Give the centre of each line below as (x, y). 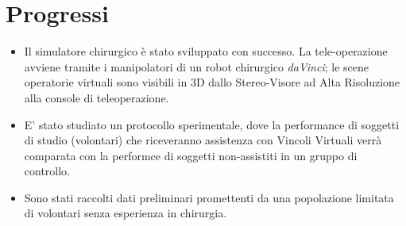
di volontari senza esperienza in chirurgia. (126, 213)
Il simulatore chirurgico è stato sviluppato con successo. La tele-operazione (206, 51)
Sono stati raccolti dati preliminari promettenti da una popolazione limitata (209, 197)
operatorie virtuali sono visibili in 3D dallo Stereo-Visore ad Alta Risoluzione (212, 82)
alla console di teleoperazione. (97, 97)
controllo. (47, 171)
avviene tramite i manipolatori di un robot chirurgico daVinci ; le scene (196, 66)
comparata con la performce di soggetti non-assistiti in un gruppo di (191, 155)
